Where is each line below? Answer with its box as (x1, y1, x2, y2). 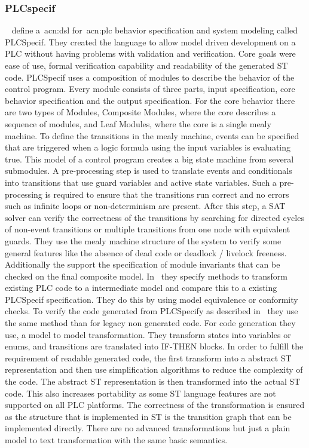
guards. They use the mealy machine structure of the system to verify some (5, 234, 282, 247)
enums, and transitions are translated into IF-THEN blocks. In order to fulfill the (5, 340, 304, 352)
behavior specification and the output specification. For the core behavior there (5, 94, 295, 106)
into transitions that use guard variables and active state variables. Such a (5, 176, 277, 188)
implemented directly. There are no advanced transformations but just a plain (5, 422, 290, 434)
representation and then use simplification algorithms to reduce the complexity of (5, 363, 303, 376)
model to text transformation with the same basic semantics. (5, 434, 228, 446)
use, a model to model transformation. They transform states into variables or (5, 328, 291, 340)
